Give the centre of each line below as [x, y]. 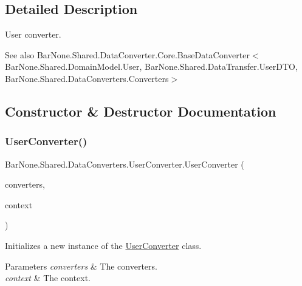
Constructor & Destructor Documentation [141, 111]
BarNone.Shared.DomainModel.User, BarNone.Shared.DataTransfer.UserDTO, [151, 66]
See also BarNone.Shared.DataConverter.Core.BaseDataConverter [127, 54]
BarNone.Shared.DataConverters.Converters [87, 78]
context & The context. [48, 278]
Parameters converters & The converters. [81, 266]
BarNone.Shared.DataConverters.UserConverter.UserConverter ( [125, 164]
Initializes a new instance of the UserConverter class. [103, 245]
